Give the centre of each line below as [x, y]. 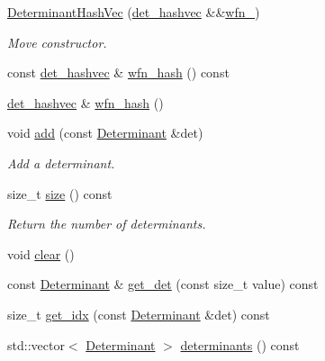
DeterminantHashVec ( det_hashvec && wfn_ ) [134, 12]
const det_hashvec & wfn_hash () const [118, 72]
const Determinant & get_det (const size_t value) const [163, 284]
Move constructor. [57, 42]
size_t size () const [60, 193]
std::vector [36, 344]
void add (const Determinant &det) [105, 133]
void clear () [41, 253]
